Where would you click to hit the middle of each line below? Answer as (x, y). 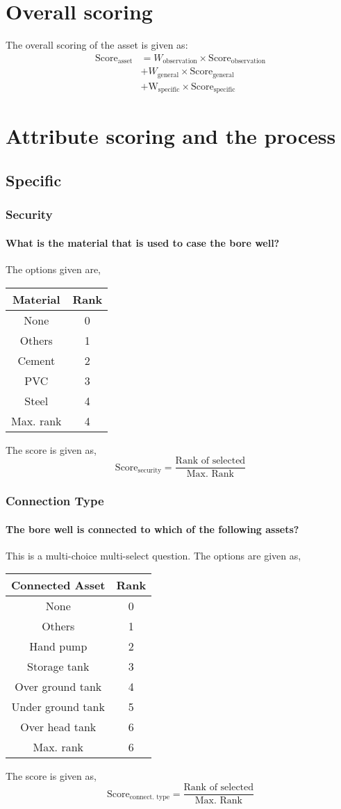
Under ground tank (58, 707)
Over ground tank (58, 687)
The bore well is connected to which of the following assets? (152, 529)
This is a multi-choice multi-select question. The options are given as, (153, 555)
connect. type (150, 797)
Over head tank (58, 727)
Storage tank (58, 667)
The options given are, (53, 269)
